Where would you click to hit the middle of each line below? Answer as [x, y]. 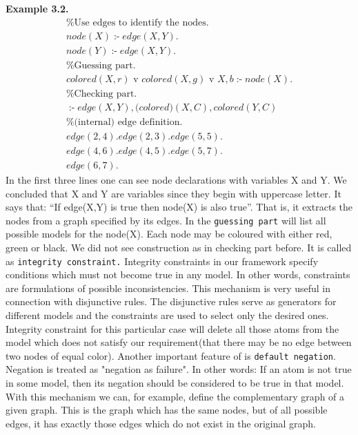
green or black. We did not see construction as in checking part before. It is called [179, 247]
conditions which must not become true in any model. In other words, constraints [178, 274]
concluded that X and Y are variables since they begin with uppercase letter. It [173, 193]
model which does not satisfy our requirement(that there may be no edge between [179, 342]
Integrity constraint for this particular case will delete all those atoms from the [172, 328]
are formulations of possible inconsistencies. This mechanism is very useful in [168, 288]
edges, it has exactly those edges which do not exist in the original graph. [161, 423]
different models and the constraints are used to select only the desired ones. [167, 315]
